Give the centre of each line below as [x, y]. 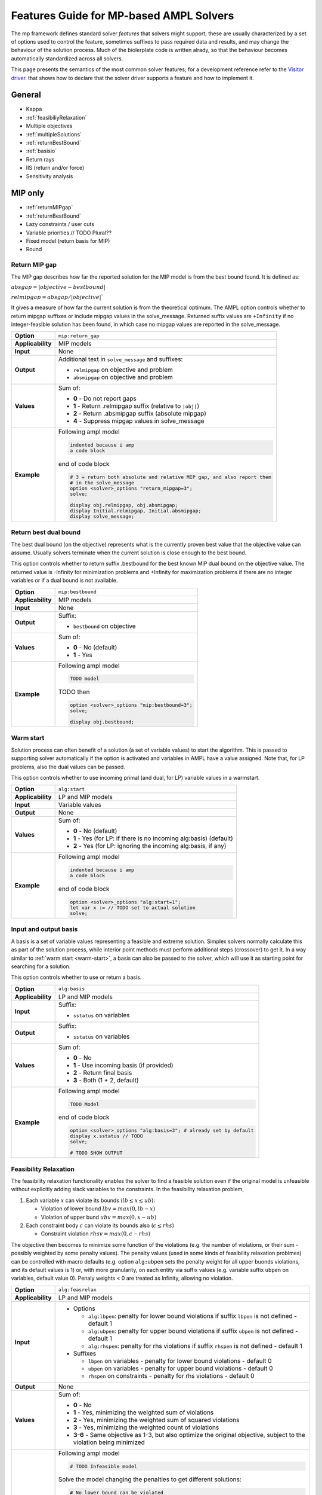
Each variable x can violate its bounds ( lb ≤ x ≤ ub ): [90, 1200]
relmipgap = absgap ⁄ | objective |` [58, 297]
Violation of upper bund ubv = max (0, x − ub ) [99, 1217]
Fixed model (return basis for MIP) [68, 241]
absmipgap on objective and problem [123, 377]
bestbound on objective [105, 626]
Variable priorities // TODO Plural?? [69, 233]
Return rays [40, 159]
